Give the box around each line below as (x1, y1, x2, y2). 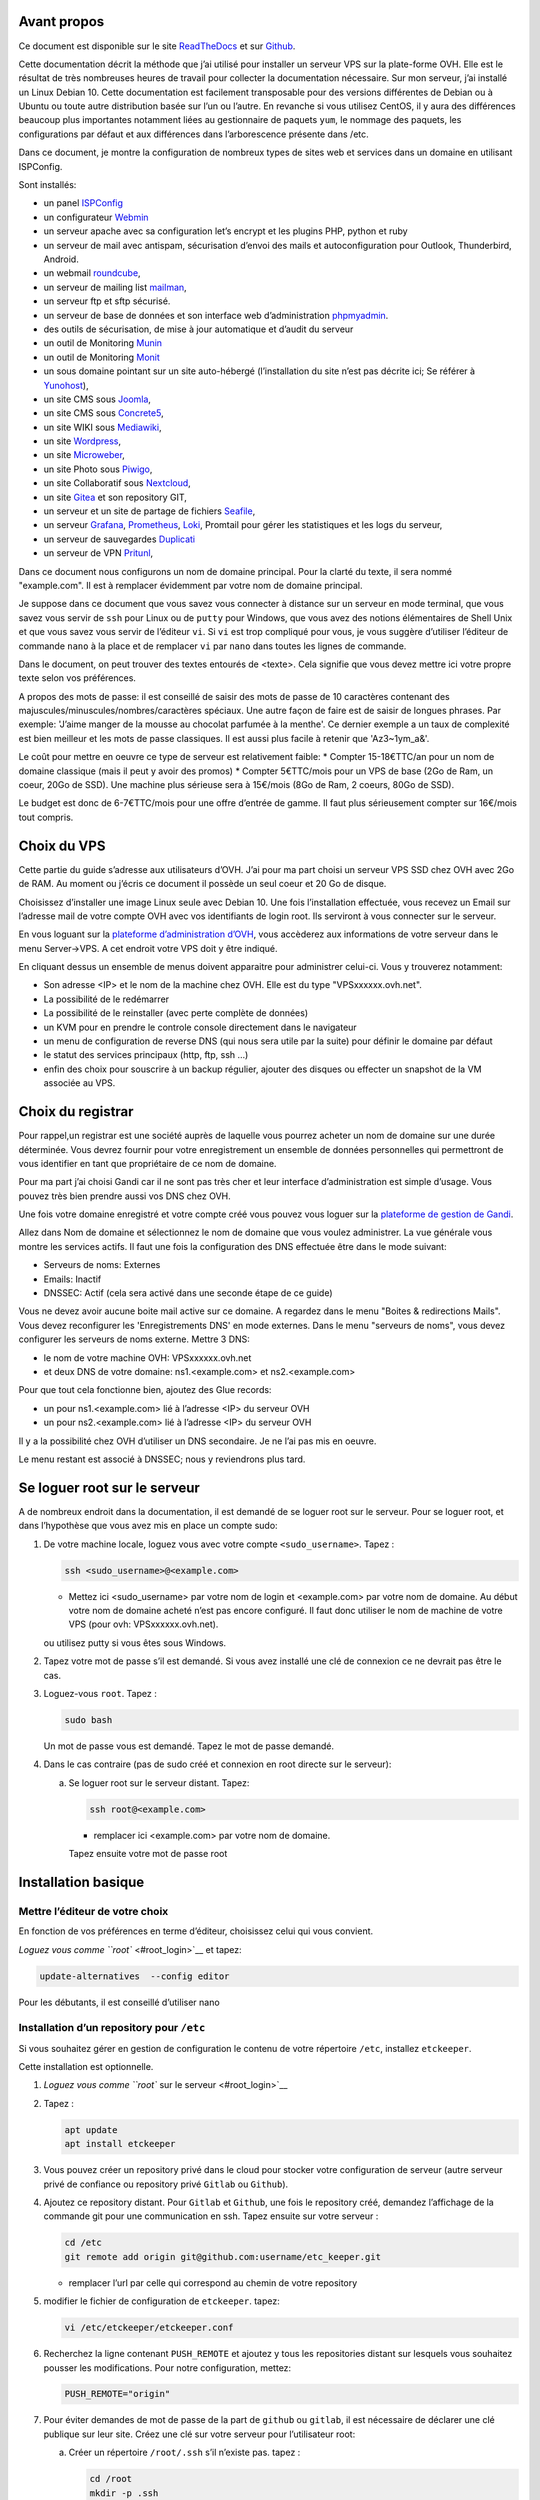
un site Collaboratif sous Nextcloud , (43, 477, 192, 489)
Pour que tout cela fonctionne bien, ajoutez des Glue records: (18, 1384, 272, 1396)
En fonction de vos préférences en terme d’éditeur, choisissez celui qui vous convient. (18, 1925, 374, 1937)
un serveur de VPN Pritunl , (43, 547, 154, 559)
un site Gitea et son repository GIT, (43, 491, 187, 503)
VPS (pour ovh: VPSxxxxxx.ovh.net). (68, 1618, 219, 1630)
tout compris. (18, 811, 74, 823)
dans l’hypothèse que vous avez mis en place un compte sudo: (18, 1520, 279, 1532)
